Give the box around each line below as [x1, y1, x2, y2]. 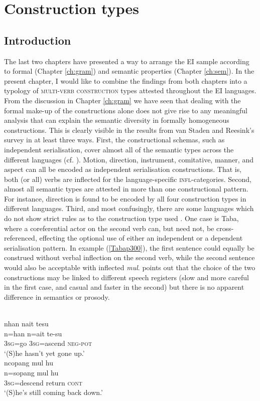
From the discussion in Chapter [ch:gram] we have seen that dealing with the [4, 95, 241, 105]
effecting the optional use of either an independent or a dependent [39, 233, 243, 243]
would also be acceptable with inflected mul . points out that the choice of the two [4, 262, 255, 273]
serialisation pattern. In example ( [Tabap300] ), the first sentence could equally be [4, 242, 254, 253]
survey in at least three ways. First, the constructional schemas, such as [4, 134, 225, 145]
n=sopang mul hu [4, 367, 59, 377]
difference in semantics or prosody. [4, 291, 110, 302]
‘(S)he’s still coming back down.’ [4, 387, 103, 397]
